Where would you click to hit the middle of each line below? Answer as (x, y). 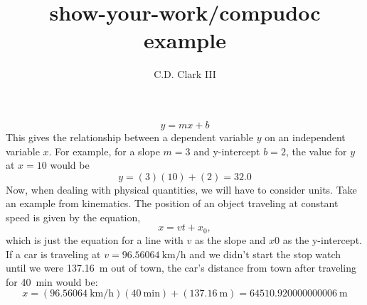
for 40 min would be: (52, 281)
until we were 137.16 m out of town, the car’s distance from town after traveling (181, 268)
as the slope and (230, 239)
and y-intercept (227, 151)
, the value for (316, 151)
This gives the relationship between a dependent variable (129, 137)
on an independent (305, 137)
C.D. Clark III (185, 74)
